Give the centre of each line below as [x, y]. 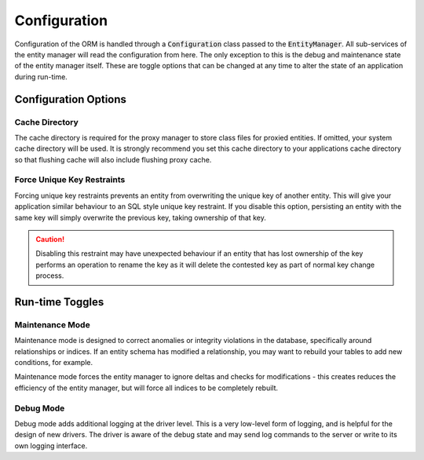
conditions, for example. [54, 363]
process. [50, 276]
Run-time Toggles [59, 302]
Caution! [50, 239]
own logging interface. [51, 445]
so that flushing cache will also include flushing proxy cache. [113, 159]
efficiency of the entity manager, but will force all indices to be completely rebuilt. [146, 388]
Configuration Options [71, 99]
